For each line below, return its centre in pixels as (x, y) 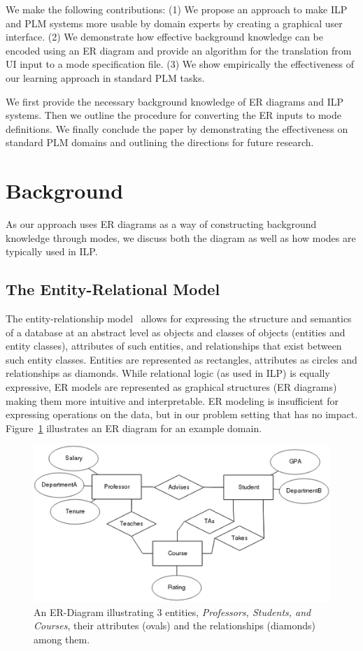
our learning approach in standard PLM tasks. (105, 77)
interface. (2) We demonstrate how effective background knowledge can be (164, 37)
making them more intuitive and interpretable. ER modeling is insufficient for (172, 400)
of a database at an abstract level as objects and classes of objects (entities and (176, 332)
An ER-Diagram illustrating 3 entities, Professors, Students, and (172, 611)
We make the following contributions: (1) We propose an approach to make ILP (177, 9)
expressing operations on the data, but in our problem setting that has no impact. (182, 414)
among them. (62, 639)
